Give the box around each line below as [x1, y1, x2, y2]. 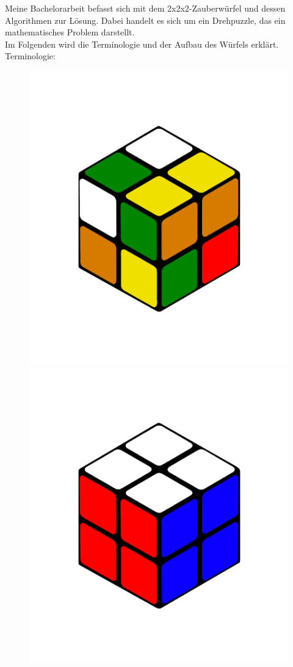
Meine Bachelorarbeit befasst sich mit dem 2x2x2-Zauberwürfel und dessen [5, 2, 286, 14]
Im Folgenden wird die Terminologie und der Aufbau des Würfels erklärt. [5, 37, 279, 50]
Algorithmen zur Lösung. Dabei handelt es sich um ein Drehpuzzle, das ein [5, 13, 286, 26]
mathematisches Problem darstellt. [5, 26, 135, 38]
